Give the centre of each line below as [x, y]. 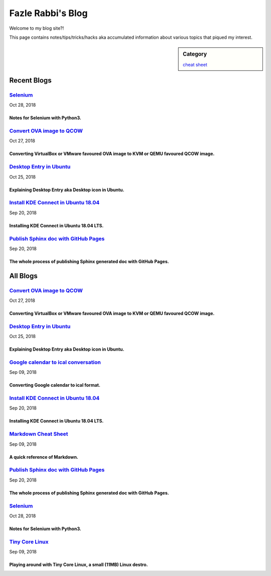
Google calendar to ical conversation [55, 362]
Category [195, 54]
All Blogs [23, 276]
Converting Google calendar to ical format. [55, 385]
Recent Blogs [31, 80]
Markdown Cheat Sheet [39, 434]
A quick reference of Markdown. [44, 457]
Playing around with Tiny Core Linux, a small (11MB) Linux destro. [79, 565]
